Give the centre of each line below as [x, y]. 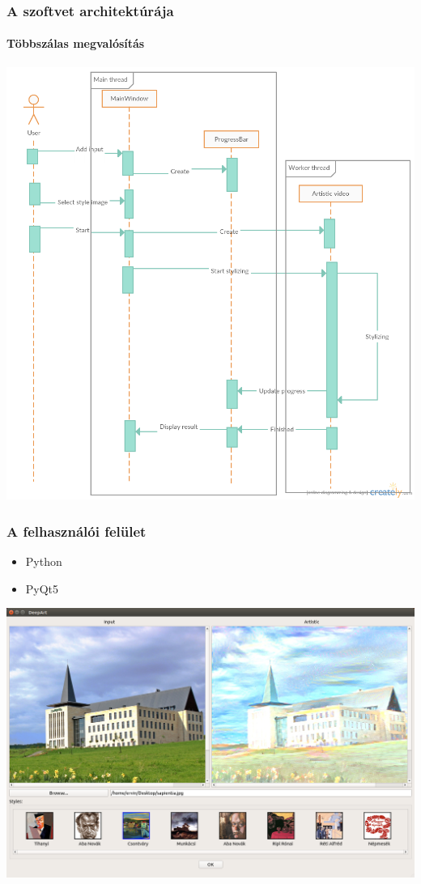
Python [44, 561]
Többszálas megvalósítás [76, 43]
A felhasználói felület [77, 531]
